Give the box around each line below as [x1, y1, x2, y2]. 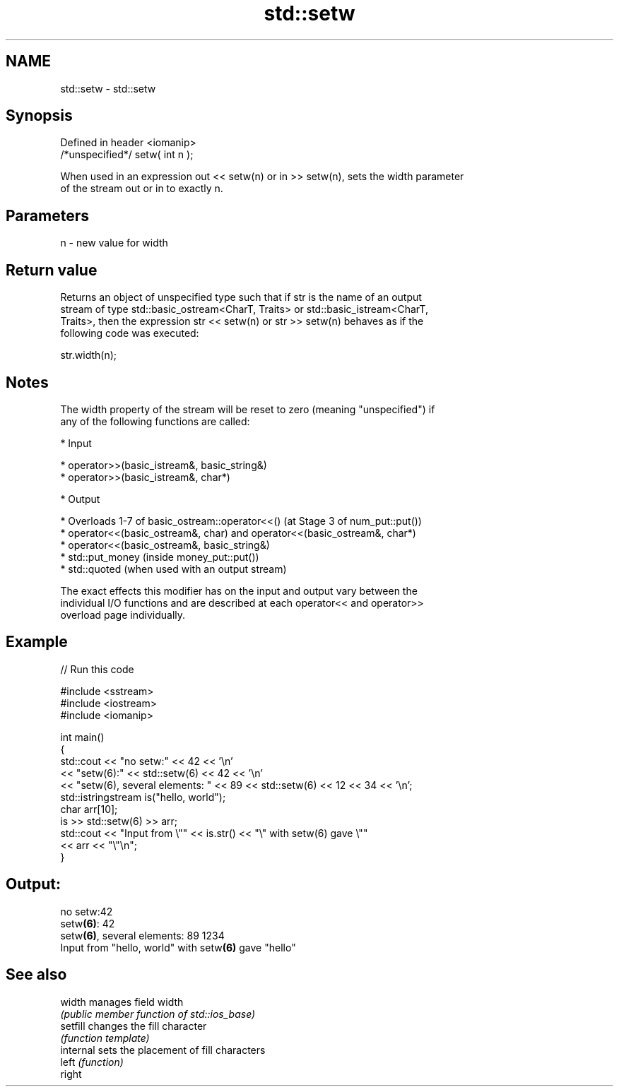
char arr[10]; [60, 802, 118, 815]
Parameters [6, 206, 89, 225]
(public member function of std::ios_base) [60, 1007, 256, 1020]
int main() [60, 730, 105, 743]
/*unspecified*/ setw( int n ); [60, 148, 194, 161]
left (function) [60, 1055, 124, 1068]
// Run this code [60, 663, 134, 675]
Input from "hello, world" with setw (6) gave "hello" [60, 941, 296, 954]
